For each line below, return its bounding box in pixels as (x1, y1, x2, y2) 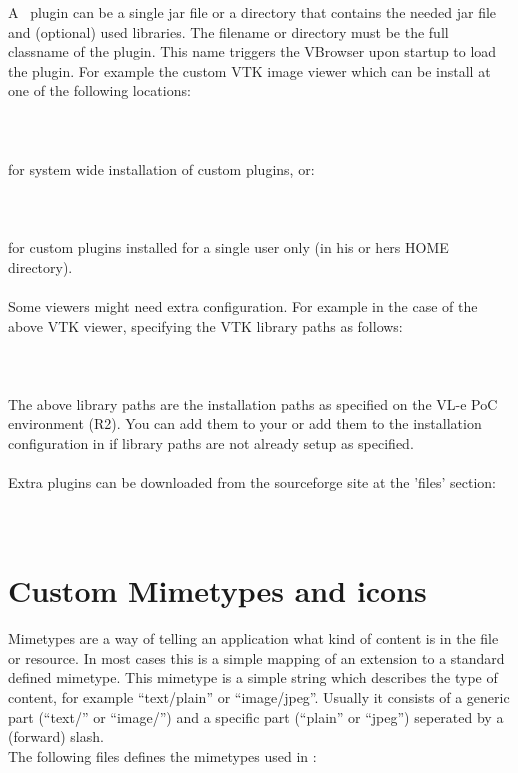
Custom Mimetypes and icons (8, 570, 427, 611)
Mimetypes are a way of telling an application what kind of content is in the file (8, 628, 499, 649)
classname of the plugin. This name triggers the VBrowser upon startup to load (8, 41, 497, 62)
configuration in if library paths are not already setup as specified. (8, 433, 414, 454)
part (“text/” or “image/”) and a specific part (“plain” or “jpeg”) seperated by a (8, 706, 504, 727)
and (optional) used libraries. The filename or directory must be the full (8, 21, 449, 42)
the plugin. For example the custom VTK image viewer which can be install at (8, 60, 491, 81)
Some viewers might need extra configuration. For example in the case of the (8, 295, 478, 316)
